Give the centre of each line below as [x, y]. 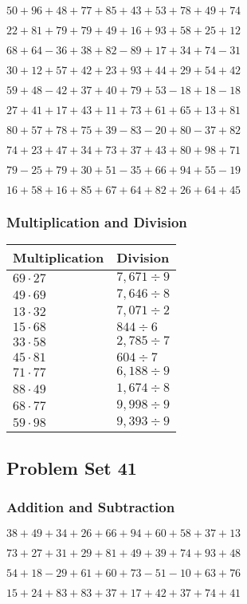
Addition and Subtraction [91, 506]
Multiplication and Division [97, 221]
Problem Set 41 [72, 467]
